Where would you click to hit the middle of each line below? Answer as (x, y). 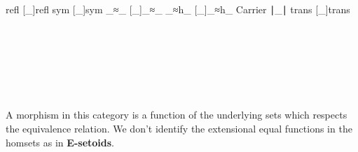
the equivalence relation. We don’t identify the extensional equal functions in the (179, 128)
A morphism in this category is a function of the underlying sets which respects (177, 115)
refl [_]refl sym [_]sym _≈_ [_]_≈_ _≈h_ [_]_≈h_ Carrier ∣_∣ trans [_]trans (178, 9)
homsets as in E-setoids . (60, 142)
